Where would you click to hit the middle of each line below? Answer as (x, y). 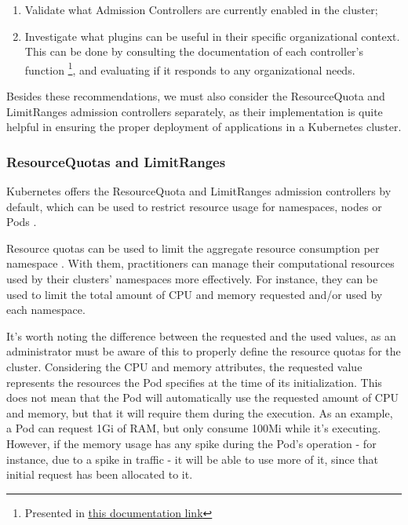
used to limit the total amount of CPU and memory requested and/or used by (195, 294)
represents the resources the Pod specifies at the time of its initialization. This (194, 382)
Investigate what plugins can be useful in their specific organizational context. (212, 36)
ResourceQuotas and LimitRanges (116, 161)
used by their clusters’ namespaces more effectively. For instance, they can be (192, 279)
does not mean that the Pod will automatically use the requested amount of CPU (202, 397)
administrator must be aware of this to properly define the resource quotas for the (204, 351)
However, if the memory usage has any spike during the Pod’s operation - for (191, 443)
